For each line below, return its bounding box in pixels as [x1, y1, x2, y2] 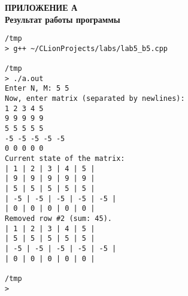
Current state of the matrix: [5, 154, 125, 163]
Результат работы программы [5, 13, 120, 25]
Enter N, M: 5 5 [5, 84, 69, 93]
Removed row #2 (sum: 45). [5, 214, 112, 223]
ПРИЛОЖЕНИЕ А [5, 1, 78, 13]
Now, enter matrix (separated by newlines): [5, 94, 185, 103]
